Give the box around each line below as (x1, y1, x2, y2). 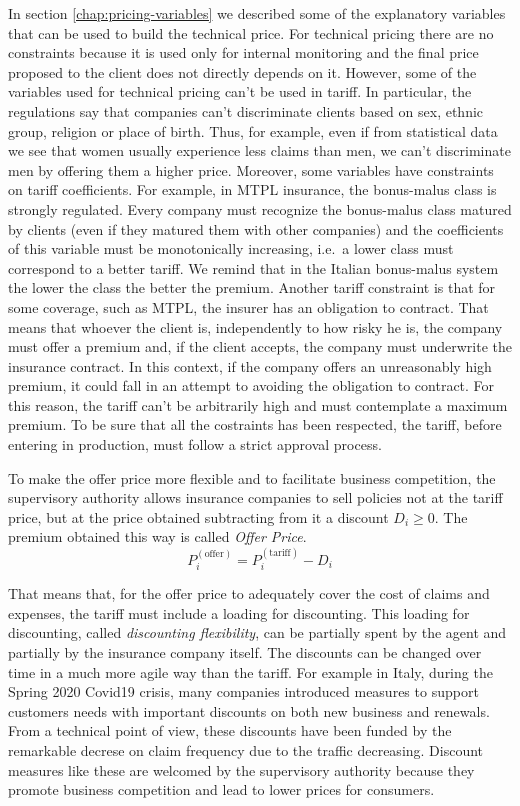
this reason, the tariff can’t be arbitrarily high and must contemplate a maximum (8, 394, 508, 415)
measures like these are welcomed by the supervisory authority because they (8, 759, 475, 780)
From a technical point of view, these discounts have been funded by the (8, 720, 452, 741)
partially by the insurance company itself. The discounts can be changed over (8, 642, 482, 663)
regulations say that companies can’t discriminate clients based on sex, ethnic (8, 100, 484, 121)
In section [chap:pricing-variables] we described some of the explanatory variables (8, 3, 506, 23)
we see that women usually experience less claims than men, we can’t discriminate (8, 140, 511, 161)
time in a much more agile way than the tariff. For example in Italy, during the (8, 661, 493, 682)
